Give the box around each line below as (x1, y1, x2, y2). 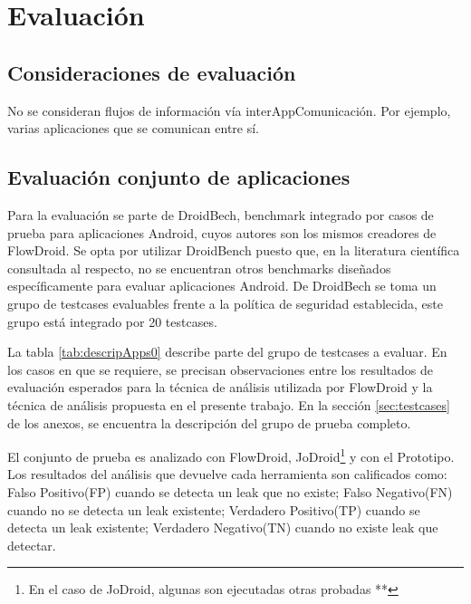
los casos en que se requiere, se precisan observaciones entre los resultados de (7, 360, 433, 379)
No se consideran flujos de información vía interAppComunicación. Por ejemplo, (7, 101, 451, 120)
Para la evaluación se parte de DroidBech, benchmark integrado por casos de (7, 205, 434, 224)
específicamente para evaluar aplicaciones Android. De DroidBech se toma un (7, 276, 437, 295)
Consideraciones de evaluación (7, 58, 296, 86)
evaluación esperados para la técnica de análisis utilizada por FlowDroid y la (7, 378, 433, 397)
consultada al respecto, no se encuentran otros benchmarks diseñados (7, 258, 391, 277)
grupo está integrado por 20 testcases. (7, 312, 217, 331)
